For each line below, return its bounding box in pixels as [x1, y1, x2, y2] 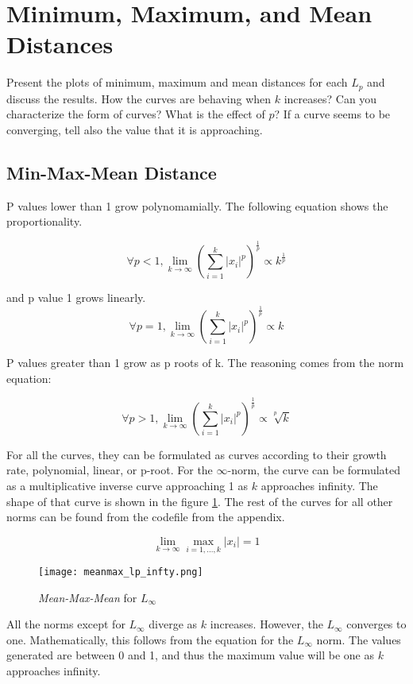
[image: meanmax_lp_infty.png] [38, 566, 203, 578]
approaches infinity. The [261, 477, 378, 493]
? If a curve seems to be [274, 106, 391, 122]
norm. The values [316, 631, 401, 647]
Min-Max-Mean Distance [6, 160, 217, 184]
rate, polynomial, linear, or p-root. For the [6, 462, 213, 478]
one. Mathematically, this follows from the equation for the [6, 631, 294, 647]
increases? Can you [284, 90, 377, 106]
